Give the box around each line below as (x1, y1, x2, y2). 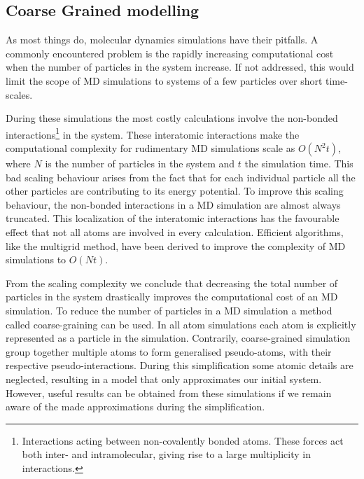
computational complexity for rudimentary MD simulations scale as (6, 141, 295, 155)
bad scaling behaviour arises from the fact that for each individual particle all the (6, 169, 356, 184)
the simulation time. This (244, 156, 353, 171)
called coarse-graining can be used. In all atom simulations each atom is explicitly (6, 317, 356, 331)
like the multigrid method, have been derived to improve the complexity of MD (6, 238, 346, 253)
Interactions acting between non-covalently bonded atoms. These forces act (22, 433, 344, 447)
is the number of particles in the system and (45, 156, 235, 171)
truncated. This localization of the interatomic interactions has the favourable (6, 211, 339, 225)
